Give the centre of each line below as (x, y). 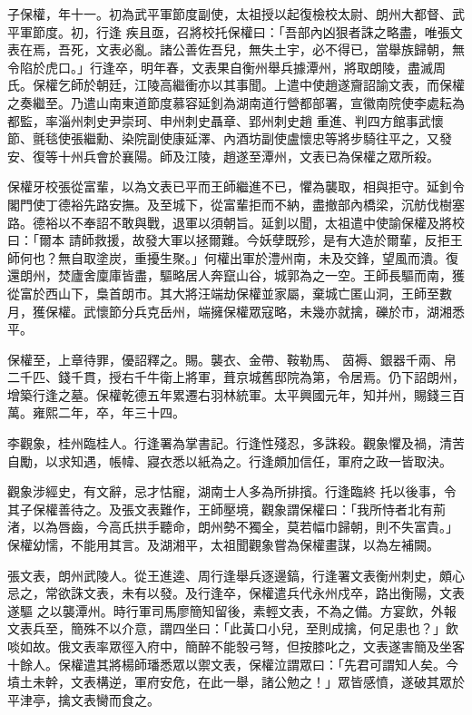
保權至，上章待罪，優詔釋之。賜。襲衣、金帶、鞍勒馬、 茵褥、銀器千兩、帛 (232, 359)
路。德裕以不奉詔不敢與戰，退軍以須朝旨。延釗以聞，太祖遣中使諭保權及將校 (236, 222)
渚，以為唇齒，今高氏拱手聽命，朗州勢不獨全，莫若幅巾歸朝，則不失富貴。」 (233, 527)
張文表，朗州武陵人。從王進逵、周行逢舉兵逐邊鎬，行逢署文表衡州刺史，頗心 (236, 575)
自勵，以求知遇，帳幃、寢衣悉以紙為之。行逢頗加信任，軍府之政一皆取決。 (230, 460)
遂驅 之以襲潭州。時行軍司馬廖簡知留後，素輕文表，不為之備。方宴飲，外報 (232, 610)
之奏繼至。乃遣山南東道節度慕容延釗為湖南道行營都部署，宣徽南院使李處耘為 (236, 102)
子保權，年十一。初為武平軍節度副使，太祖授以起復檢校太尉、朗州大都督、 (230, 14)
